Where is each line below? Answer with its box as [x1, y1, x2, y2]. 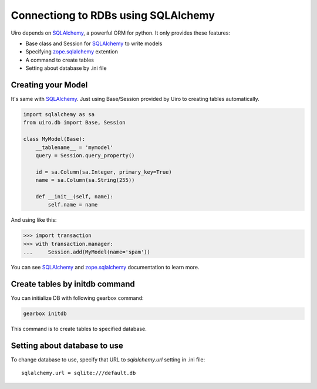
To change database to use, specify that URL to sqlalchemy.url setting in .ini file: [11, 356, 205, 363]
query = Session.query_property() [35, 152, 135, 158]
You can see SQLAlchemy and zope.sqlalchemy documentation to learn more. [11, 264, 200, 271]
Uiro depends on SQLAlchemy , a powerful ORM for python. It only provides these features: [11, 29, 230, 36]
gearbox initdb [23, 310, 67, 317]
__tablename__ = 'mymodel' [35, 144, 114, 151]
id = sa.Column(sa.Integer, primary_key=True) [35, 168, 173, 175]
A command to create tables [25, 56, 94, 63]
